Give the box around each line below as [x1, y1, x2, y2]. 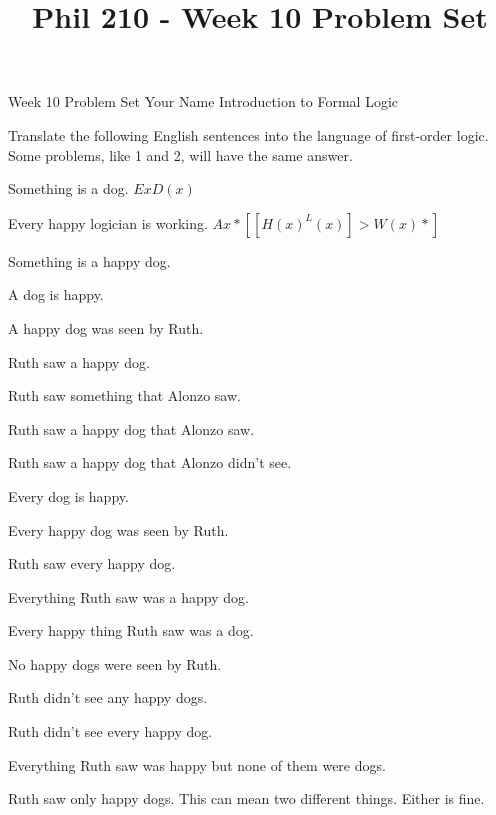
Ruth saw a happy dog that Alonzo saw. [8, 418, 255, 439]
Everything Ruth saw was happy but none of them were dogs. [8, 754, 386, 775]
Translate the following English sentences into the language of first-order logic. [8, 124, 489, 145]
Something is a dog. [8, 178, 129, 199]
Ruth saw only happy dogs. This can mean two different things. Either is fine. [8, 788, 485, 809]
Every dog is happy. [8, 485, 129, 506]
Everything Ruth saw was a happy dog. [8, 586, 249, 607]
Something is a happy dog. [8, 250, 171, 271]
